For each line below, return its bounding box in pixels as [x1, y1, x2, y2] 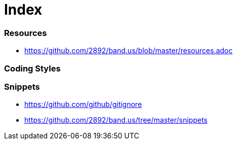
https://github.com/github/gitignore [24, 100, 142, 109]
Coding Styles [4, 63, 61, 74]
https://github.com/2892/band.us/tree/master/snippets [24, 116, 208, 125]
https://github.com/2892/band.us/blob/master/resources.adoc [24, 46, 233, 55]
